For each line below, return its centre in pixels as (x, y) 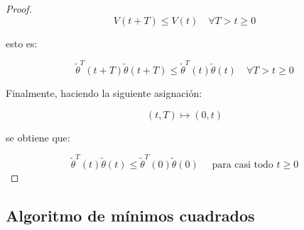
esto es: (22, 43)
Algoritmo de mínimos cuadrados (130, 215)
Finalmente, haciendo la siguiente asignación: (104, 92)
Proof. (19, 8)
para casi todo (243, 165)
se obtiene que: (38, 137)
